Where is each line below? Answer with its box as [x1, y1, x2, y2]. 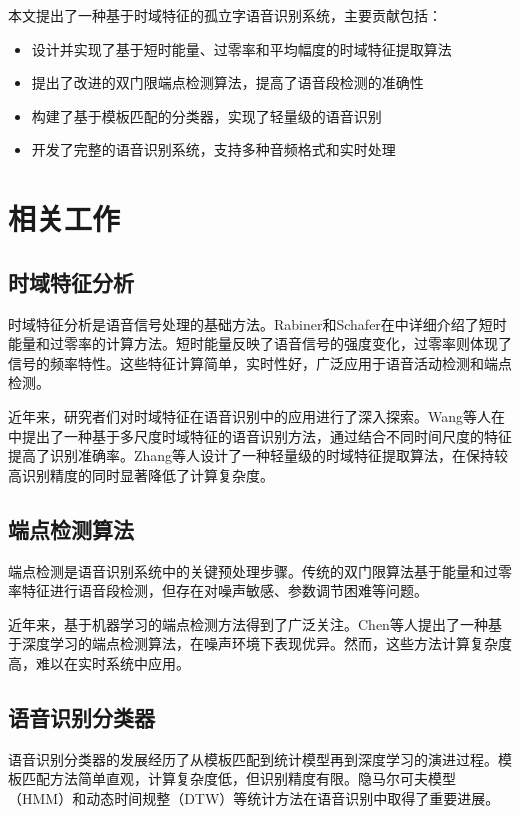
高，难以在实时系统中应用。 [8, 652, 190, 673]
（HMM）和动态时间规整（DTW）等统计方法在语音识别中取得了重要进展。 [8, 787, 500, 808]
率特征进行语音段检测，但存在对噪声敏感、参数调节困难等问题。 [8, 580, 428, 601]
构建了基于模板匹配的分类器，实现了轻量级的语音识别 [31, 105, 382, 126]
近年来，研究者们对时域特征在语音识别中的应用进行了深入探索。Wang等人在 [8, 405, 506, 426]
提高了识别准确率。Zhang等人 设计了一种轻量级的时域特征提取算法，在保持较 [8, 445, 509, 466]
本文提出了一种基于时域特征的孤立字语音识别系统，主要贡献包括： [8, 5, 442, 25]
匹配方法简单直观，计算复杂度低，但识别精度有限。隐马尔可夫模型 [21, 768, 456, 789]
